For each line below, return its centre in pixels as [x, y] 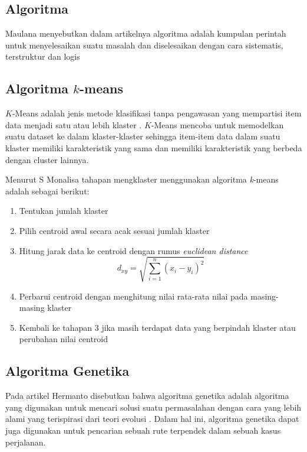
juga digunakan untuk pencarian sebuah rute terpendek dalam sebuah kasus [143, 430]
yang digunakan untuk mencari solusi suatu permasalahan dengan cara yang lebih [153, 407]
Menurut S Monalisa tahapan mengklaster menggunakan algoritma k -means [142, 179]
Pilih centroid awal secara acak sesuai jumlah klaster [114, 230]
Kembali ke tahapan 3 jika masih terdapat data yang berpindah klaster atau [157, 327]
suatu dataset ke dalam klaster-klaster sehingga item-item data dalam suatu [143, 136]
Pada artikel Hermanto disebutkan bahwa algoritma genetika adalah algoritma [147, 396]
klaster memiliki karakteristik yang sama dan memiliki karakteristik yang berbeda [154, 147]
